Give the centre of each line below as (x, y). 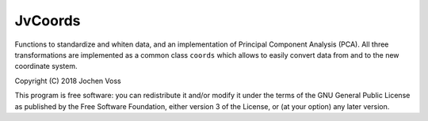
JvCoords (48, 21)
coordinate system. (46, 66)
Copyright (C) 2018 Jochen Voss (68, 81)
